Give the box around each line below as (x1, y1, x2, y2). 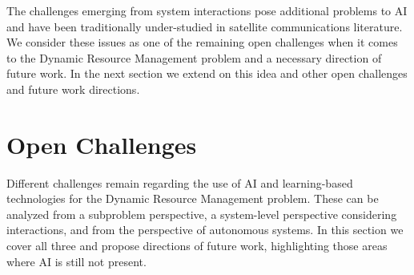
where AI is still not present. (6, 253, 147, 269)
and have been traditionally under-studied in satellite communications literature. (6, 18, 403, 34)
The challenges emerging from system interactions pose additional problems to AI (6, 2, 408, 18)
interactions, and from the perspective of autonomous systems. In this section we (6, 221, 404, 238)
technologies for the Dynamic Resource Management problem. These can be (6, 190, 379, 207)
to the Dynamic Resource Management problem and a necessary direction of (6, 49, 382, 66)
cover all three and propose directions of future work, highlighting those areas (6, 237, 388, 254)
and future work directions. (6, 80, 140, 97)
